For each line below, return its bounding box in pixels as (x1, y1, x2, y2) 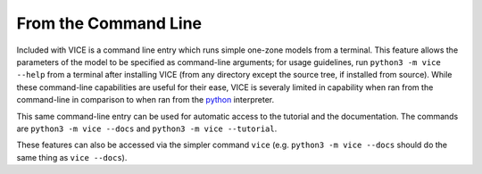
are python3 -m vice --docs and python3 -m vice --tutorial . (16, 123, 278, 134)
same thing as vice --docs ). (16, 152, 128, 162)
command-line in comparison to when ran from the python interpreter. (16, 95, 275, 105)
